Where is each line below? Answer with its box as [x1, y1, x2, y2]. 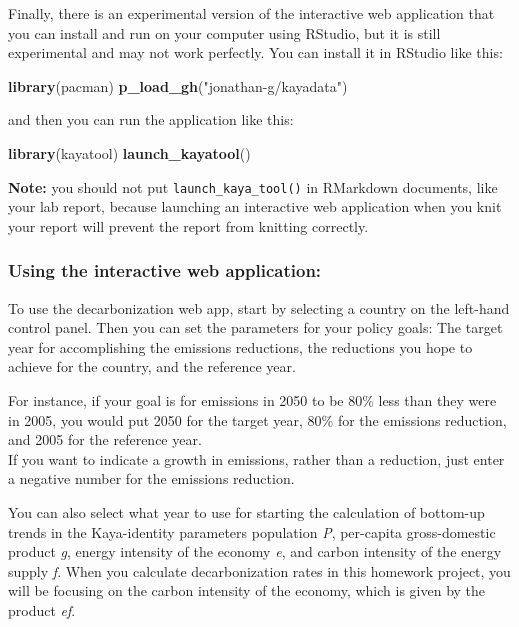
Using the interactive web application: [8, 258, 322, 283]
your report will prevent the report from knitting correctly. [8, 215, 369, 236]
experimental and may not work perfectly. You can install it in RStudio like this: [8, 42, 503, 63]
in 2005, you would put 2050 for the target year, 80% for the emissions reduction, [8, 409, 507, 430]
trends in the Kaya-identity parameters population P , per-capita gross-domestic [8, 521, 496, 542]
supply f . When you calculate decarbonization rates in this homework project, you [8, 560, 511, 581]
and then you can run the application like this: [8, 109, 294, 130]
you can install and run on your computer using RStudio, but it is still [8, 22, 441, 43]
